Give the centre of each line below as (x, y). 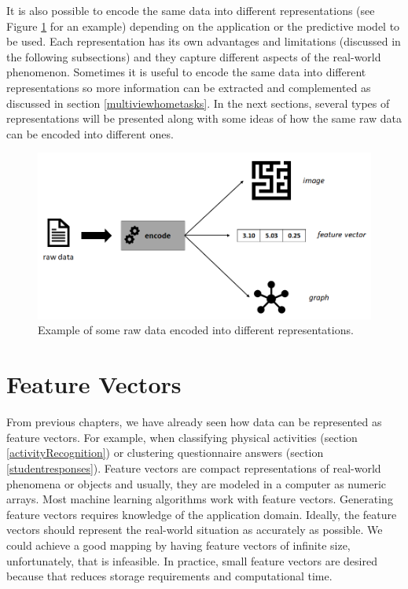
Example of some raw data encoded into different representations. (196, 330)
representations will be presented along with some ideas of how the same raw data (204, 118)
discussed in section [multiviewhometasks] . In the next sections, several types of (198, 103)
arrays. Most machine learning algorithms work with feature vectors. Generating (200, 499)
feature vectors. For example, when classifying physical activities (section (182, 437)
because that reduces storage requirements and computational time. (169, 576)
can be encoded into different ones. (90, 133)
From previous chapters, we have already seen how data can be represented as (194, 422)
